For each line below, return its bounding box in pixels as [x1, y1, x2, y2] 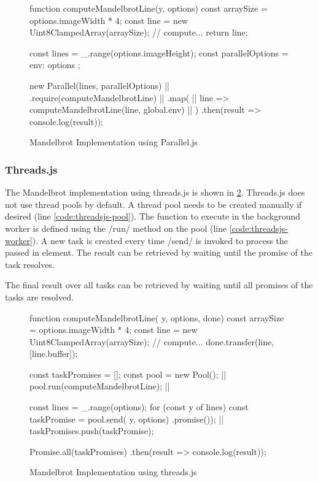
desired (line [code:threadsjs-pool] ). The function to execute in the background [5, 210, 301, 223]
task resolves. [5, 258, 55, 270]
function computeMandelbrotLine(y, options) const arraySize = [29, 2, 268, 14]
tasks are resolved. [5, 290, 74, 303]
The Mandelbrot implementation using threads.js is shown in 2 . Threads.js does [5, 186, 305, 199]
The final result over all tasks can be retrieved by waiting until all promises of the [5, 278, 313, 291]
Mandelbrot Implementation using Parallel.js [29, 136, 198, 148]
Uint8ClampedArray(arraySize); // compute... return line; [29, 26, 248, 39]
